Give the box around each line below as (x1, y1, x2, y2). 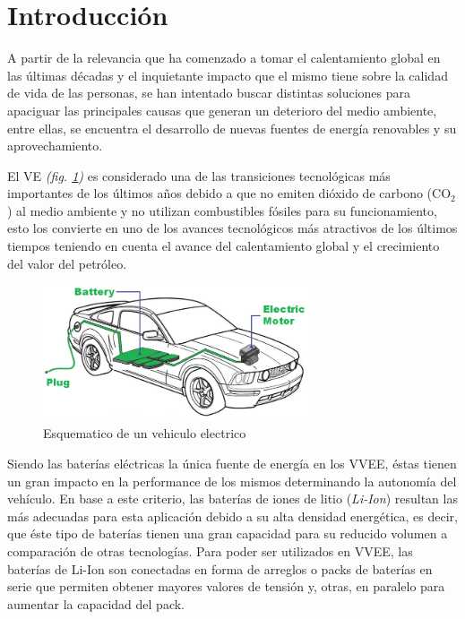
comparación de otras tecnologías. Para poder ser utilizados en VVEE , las (7, 541, 413, 560)
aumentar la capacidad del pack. (7, 594, 185, 613)
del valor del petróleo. (7, 254, 127, 272)
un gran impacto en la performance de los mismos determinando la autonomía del (7, 471, 457, 490)
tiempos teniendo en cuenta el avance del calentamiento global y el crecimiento (7, 236, 440, 255)
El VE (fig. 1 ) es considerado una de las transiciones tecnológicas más (7, 166, 391, 185)
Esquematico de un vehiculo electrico (43, 424, 246, 443)
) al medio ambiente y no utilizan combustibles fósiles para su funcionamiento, (7, 201, 437, 219)
